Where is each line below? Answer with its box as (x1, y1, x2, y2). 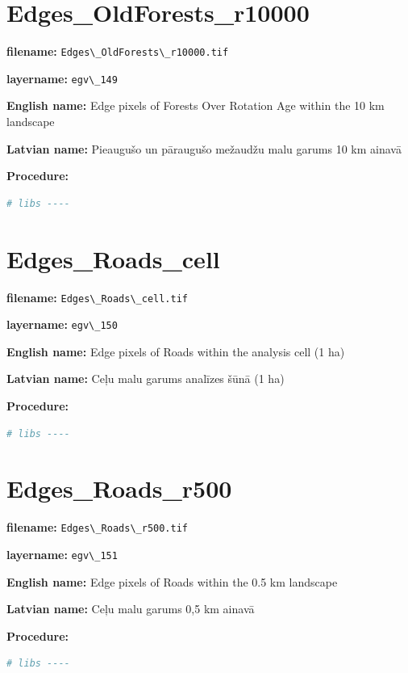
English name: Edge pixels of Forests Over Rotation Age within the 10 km (6, 97, 385, 114)
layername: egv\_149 (6, 69, 118, 86)
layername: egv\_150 (6, 316, 118, 333)
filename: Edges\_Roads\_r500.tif (6, 519, 188, 536)
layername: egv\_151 (6, 546, 118, 562)
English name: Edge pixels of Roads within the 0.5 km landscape (6, 573, 338, 590)
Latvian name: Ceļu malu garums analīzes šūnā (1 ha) (6, 370, 285, 387)
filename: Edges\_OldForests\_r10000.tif (6, 43, 229, 60)
